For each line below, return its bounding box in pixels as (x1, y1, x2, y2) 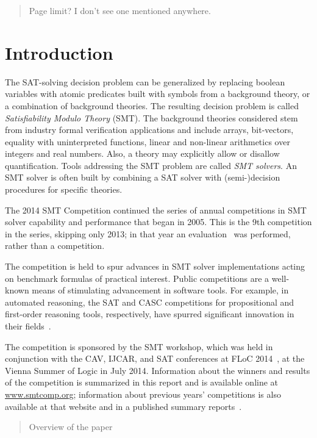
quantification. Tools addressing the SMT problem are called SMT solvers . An (5, 159, 297, 171)
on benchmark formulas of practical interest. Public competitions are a (5, 271, 269, 284)
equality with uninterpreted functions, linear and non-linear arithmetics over (5, 135, 290, 148)
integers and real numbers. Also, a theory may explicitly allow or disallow (5, 147, 280, 160)
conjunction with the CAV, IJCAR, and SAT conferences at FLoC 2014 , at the (5, 352, 305, 365)
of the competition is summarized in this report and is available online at (5, 376, 279, 389)
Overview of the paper (29, 420, 113, 433)
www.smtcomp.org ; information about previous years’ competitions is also (5, 387, 281, 400)
